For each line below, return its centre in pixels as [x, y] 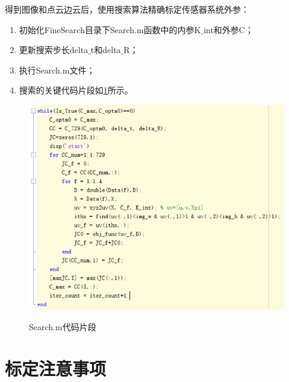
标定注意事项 [56, 368]
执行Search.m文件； [57, 70]
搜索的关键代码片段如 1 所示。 [76, 90]
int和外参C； [228, 29]
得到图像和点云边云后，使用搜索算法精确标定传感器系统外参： [127, 9]
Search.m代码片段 [63, 326]
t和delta [106, 50]
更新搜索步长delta [54, 50]
